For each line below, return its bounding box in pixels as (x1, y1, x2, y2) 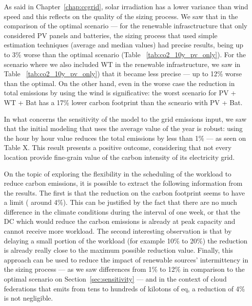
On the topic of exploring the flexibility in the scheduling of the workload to (4, 168, 232, 178)
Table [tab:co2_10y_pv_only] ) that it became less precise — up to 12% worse (4, 68, 242, 79)
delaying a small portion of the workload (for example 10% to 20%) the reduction (4, 235, 248, 245)
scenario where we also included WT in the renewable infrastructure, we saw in (4, 59, 241, 69)
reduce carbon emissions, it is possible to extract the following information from (4, 178, 243, 188)
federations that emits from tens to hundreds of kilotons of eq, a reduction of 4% (4, 283, 245, 293)
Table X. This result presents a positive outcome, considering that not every (4, 142, 232, 153)
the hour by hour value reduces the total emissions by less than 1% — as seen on (4, 132, 246, 143)
